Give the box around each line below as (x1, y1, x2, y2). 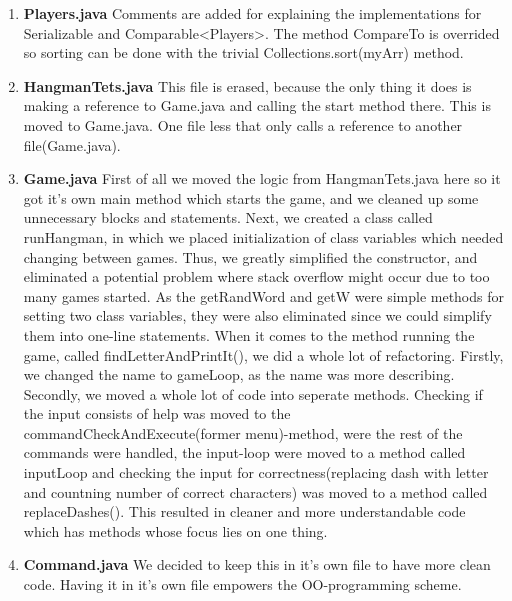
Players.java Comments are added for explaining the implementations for (23, 3, 482, 23)
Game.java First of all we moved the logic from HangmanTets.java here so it (23, 168, 501, 189)
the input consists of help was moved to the (23, 403, 291, 424)
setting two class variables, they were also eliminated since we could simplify (23, 305, 492, 326)
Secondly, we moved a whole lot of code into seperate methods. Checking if (23, 383, 483, 404)
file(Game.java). (23, 134, 121, 155)
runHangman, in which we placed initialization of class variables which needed (23, 226, 504, 247)
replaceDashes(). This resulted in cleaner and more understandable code (23, 501, 466, 522)
